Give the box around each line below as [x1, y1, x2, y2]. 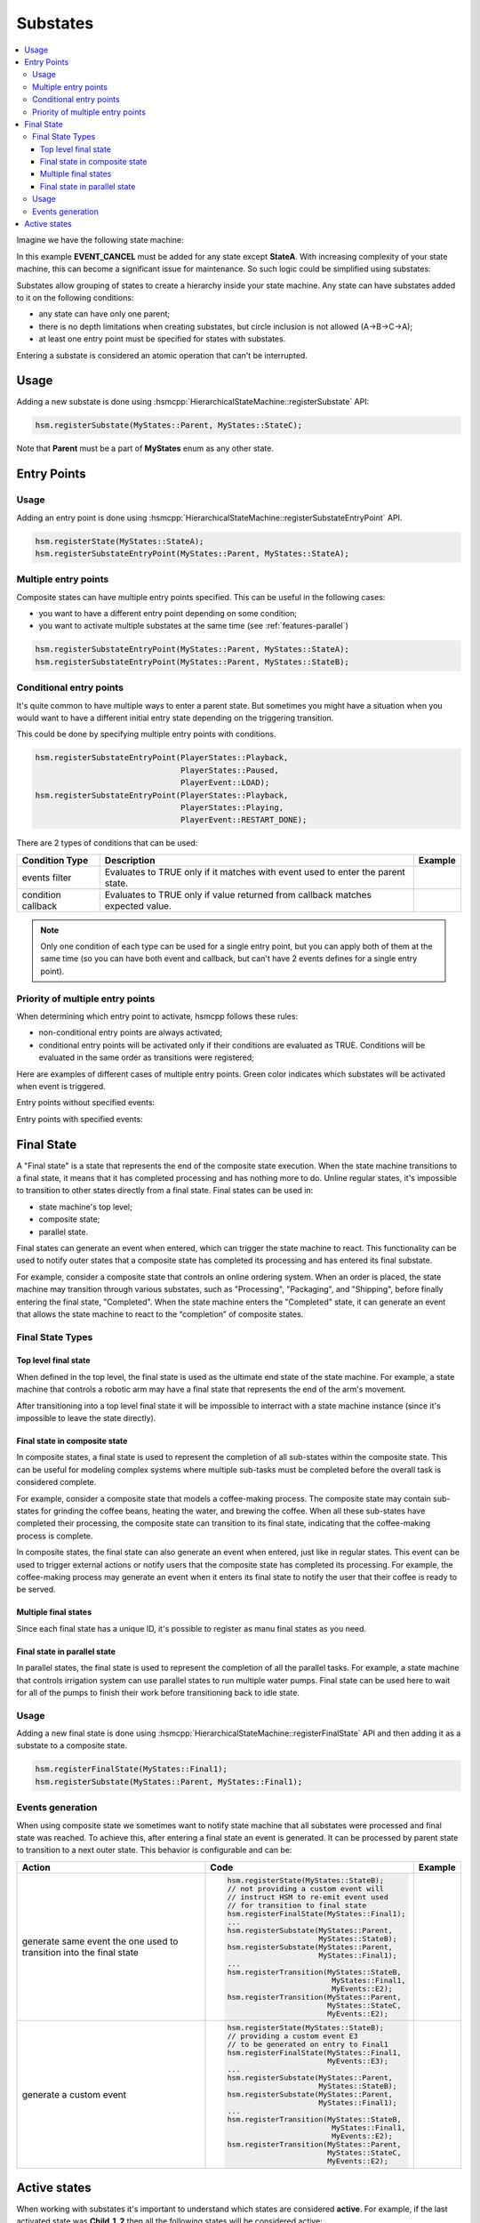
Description [104, 854, 156, 866]
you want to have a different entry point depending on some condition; [38, 608, 298, 619]
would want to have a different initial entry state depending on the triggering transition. [16, 712, 334, 723]
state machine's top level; [38, 1201, 132, 1212]
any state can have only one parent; [38, 309, 171, 319]
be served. [16, 1584, 57, 1595]
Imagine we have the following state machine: [16, 235, 184, 245]
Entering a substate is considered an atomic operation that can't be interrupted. [16, 349, 308, 360]
